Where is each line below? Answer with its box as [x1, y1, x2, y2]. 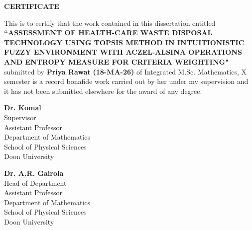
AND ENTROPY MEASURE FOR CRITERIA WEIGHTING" [4, 56, 229, 67]
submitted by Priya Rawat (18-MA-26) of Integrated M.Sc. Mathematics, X [4, 66, 247, 77]
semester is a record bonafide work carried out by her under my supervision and [4, 76, 249, 86]
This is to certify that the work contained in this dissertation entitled [4, 17, 216, 28]
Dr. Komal [4, 102, 41, 113]
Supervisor [4, 112, 36, 122]
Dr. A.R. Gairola [4, 167, 64, 178]
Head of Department [4, 177, 67, 188]
